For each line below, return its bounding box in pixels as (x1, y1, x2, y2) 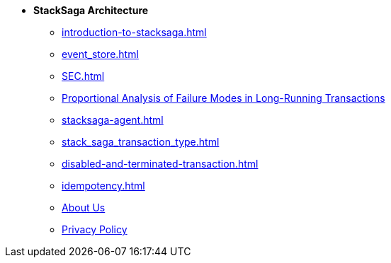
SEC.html (62, 70, 105, 82)
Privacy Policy (62, 223, 127, 235)
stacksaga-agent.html (62, 114, 164, 126)
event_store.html (62, 48, 139, 60)
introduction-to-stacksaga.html (62, 26, 207, 38)
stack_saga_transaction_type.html (62, 136, 220, 148)
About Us (62, 201, 106, 214)
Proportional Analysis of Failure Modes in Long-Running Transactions (62, 92, 385, 104)
